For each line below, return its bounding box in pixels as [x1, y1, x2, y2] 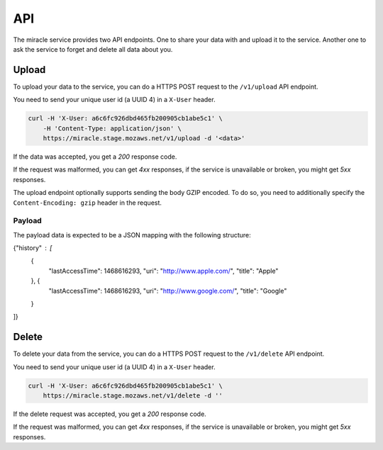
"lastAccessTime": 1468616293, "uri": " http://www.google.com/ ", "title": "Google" [48, 286, 287, 295]
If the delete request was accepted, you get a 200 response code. [13, 410, 207, 418]
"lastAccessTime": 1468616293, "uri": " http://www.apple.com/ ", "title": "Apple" [48, 266, 279, 275]
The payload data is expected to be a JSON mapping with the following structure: [13, 230, 251, 239]
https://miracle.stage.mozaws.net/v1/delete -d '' [43, 392, 223, 400]
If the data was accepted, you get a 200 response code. [13, 152, 177, 161]
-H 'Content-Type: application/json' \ [43, 124, 182, 133]
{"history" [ [13, 244, 52, 252]
